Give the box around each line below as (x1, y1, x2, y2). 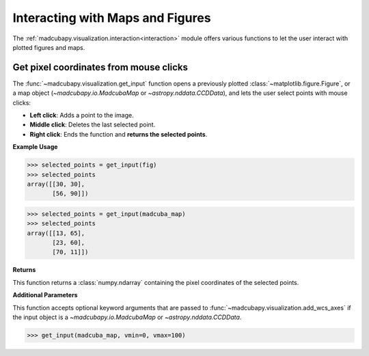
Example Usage (12, 143, 58, 151)
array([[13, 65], (27, 229, 85, 237)
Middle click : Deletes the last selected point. (29, 120, 156, 129)
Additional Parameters (12, 291, 78, 299)
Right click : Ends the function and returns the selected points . (29, 130, 208, 138)
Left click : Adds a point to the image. (29, 111, 134, 120)
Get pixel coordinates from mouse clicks (12, 61, 188, 73)
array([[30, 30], (27, 180, 85, 188)
